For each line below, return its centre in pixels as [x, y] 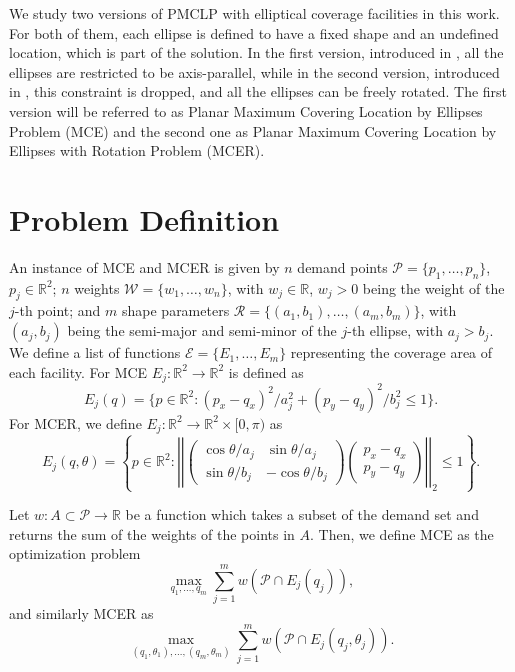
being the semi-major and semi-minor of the [202, 330]
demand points [342, 266]
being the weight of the [433, 287]
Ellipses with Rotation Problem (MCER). [137, 150]
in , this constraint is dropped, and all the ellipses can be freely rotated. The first [258, 91]
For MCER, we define [75, 422]
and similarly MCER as [81, 613]
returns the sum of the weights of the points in [152, 533]
